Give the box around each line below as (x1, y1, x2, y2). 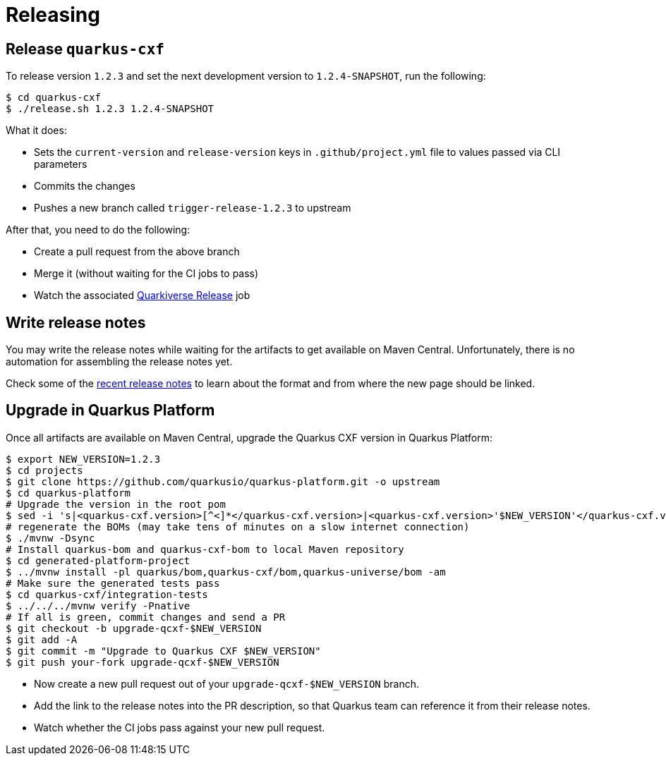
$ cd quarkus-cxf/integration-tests (6, 588, 208, 600)
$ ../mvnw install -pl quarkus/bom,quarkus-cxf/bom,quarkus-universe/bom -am (6, 566, 446, 578)
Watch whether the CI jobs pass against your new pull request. (34, 721, 325, 733)
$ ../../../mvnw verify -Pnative (6, 599, 190, 611)
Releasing (6, 3, 100, 27)
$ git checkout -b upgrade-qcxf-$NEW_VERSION (6, 622, 262, 634)
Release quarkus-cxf (6, 39, 164, 58)
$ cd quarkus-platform (6, 487, 131, 499)
